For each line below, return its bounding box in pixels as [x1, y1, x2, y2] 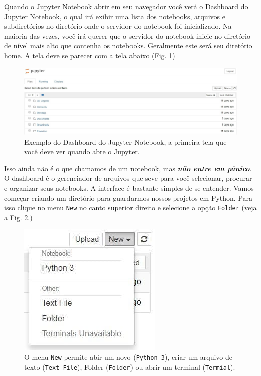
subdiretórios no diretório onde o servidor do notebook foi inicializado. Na [4, 21, 232, 31]
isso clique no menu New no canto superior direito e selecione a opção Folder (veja [4, 202, 257, 213]
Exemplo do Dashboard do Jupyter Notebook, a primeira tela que [24, 136, 227, 147]
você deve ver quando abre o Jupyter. [24, 146, 140, 157]
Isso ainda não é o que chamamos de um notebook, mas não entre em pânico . [4, 163, 252, 173]
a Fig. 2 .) [4, 212, 33, 222]
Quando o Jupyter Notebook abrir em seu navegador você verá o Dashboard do [4, 1, 248, 11]
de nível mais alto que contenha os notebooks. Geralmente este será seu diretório [4, 40, 252, 51]
